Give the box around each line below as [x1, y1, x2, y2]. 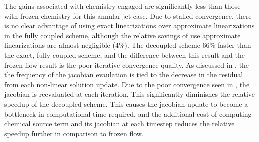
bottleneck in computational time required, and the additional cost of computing [4, 108, 252, 119]
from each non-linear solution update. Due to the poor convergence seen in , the [4, 79, 250, 89]
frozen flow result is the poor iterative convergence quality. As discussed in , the [4, 59, 249, 70]
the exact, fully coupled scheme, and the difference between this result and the [4, 49, 245, 60]
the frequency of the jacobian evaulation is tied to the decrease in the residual [4, 69, 243, 80]
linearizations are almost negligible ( [4, 40, 115, 50]
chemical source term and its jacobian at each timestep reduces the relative [4, 118, 235, 129]
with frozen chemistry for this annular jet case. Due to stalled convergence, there [4, 10, 252, 21]
